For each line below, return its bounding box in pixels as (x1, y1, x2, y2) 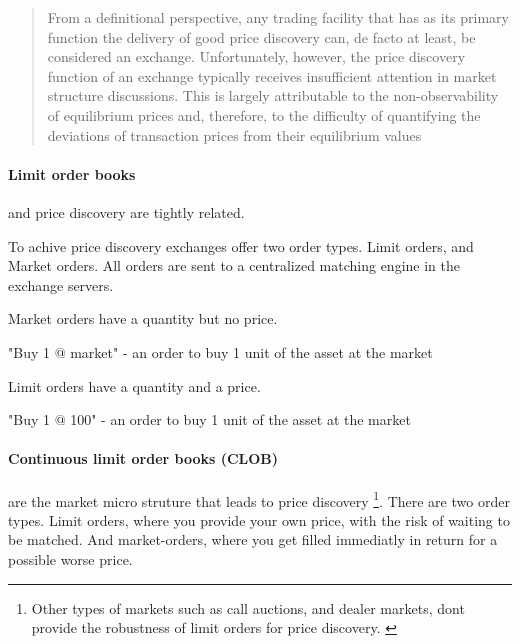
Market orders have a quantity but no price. (8, 308, 278, 329)
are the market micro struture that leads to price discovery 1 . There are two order (8, 487, 510, 511)
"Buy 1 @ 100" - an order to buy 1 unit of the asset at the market (8, 409, 411, 430)
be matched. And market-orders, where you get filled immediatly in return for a (8, 529, 498, 550)
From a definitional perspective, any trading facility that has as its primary (47, 7, 509, 27)
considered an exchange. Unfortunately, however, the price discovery (47, 46, 466, 67)
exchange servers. (8, 274, 114, 295)
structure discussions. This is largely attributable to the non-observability (47, 85, 499, 106)
